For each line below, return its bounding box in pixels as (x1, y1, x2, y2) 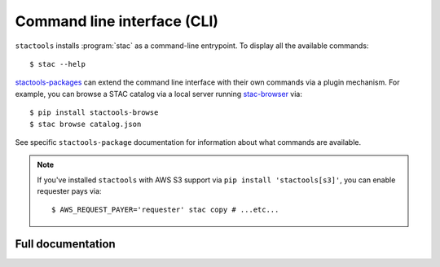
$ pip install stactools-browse (29, 108, 159, 117)
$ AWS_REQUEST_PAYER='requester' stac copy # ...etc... (51, 205, 279, 215)
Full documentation (15, 237, 116, 252)
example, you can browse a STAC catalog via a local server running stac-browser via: (15, 89, 303, 98)
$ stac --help (29, 59, 86, 68)
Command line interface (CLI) (15, 12, 219, 30)
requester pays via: (37, 186, 102, 196)
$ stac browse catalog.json (29, 119, 142, 129)
